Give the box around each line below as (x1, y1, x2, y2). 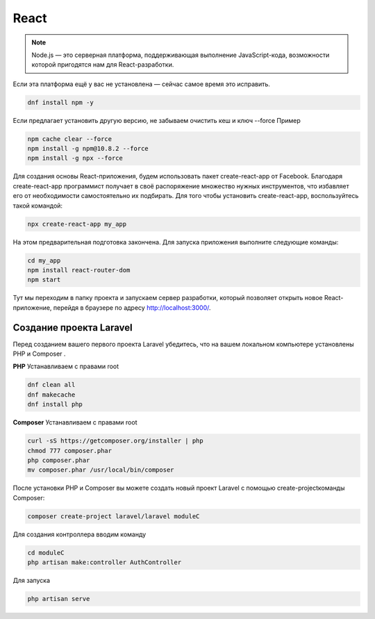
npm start (27, 276, 61, 284)
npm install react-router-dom (27, 266, 131, 274)
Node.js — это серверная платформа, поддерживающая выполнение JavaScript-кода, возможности (31, 51, 330, 59)
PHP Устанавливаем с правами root (12, 362, 119, 371)
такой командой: (12, 201, 62, 210)
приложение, (12, 303, 52, 312)
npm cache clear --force (27, 135, 112, 142)
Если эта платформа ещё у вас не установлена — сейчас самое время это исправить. (12, 80, 271, 88)
